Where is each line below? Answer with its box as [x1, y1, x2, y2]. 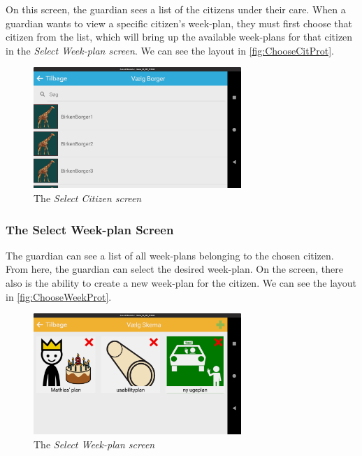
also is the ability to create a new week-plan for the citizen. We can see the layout [6, 276, 356, 290]
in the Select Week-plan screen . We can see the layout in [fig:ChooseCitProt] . [6, 43, 334, 57]
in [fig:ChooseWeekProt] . [6, 289, 112, 304]
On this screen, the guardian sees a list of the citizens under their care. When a [6, 2, 346, 16]
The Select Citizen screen [34, 191, 142, 205]
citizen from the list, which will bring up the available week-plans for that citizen [6, 29, 353, 44]
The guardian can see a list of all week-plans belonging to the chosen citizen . [6, 248, 334, 262]
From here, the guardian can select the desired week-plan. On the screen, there [6, 262, 343, 276]
